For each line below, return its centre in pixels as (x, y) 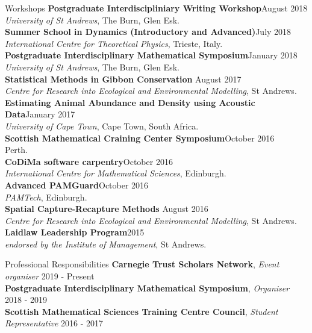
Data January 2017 (40, 114)
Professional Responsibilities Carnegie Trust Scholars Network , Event (142, 264)
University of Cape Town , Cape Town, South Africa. (102, 126)
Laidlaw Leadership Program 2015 (75, 232)
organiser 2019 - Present (50, 276)
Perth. (16, 150)
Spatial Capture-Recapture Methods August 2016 (107, 209)
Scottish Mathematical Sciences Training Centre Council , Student (142, 311)
